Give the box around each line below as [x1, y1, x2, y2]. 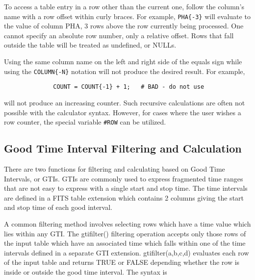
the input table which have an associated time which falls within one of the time [4, 238, 246, 248]
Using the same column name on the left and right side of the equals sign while [4, 56, 242, 67]
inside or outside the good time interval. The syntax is [4, 266, 167, 277]
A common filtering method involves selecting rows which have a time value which [4, 218, 251, 229]
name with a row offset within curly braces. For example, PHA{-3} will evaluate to [4, 11, 251, 21]
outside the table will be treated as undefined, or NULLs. [4, 40, 177, 50]
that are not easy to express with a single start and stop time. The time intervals [4, 183, 248, 193]
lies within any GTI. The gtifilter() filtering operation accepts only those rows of [4, 228, 246, 238]
